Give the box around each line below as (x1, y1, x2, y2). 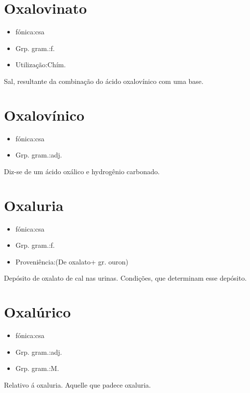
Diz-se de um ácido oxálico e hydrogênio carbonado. (4, 166, 160, 176)
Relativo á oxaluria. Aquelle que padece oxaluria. (4, 379, 151, 390)
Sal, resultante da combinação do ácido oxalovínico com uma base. (4, 76, 203, 86)
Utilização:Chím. (15, 59, 66, 70)
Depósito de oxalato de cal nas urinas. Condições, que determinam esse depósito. (4, 273, 247, 283)
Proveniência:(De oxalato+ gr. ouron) (15, 256, 128, 266)
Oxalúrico (4, 302, 71, 322)
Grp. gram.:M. (15, 363, 59, 373)
